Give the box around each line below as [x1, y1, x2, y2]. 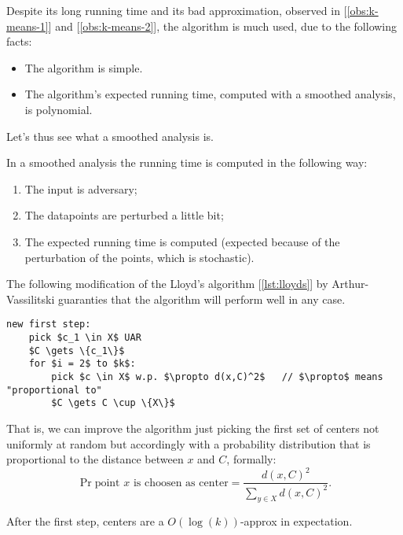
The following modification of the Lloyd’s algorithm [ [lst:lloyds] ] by [6, 275, 328, 292]
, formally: [226, 451, 277, 467]
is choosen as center [133, 477, 229, 489]
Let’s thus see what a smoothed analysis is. [6, 127, 214, 144]
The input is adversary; [24, 180, 137, 197]
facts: [6, 33, 32, 50]
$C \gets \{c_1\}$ [28, 345, 125, 356]
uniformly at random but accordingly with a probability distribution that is [6, 435, 371, 452]
